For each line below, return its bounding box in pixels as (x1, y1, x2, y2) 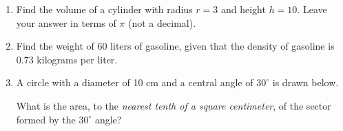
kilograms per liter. (37, 52, 118, 66)
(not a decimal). (128, 15, 196, 30)
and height (220, 2, 266, 16)
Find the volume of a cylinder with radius (16, 2, 193, 16)
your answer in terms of (16, 15, 116, 30)
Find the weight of (16, 39, 94, 53)
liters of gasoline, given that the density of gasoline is (110, 39, 335, 53)
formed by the (16, 112, 76, 126)
